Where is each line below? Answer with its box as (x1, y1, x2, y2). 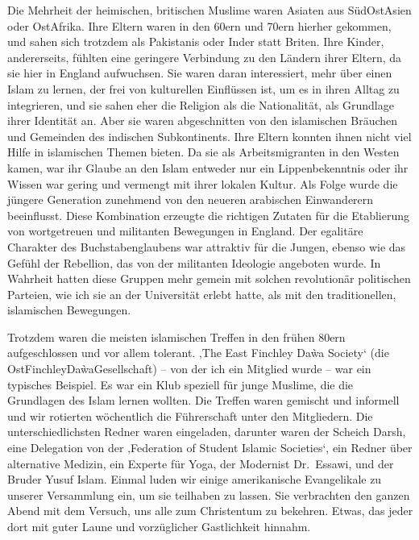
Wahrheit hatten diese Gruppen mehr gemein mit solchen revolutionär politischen (7, 270, 411, 287)
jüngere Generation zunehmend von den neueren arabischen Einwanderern (7, 191, 374, 208)
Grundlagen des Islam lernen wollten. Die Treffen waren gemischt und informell (7, 392, 400, 409)
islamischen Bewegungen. (7, 301, 131, 318)
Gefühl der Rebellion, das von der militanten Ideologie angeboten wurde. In (7, 254, 381, 271)
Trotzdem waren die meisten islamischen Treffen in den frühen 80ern (7, 328, 346, 345)
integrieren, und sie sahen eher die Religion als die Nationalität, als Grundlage (7, 96, 394, 113)
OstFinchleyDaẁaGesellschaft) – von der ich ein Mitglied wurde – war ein (7, 360, 371, 377)
